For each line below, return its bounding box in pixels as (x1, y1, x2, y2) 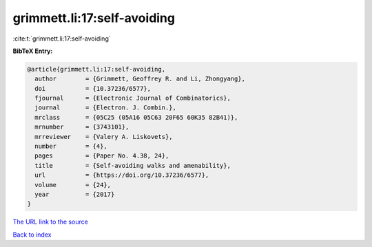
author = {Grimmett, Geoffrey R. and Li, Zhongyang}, (34, 75, 246, 83)
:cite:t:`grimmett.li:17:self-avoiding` (12, 34, 111, 43)
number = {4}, (34, 142, 108, 151)
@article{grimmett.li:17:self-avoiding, (27, 65, 165, 73)
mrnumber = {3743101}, (34, 123, 130, 131)
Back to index (12, 230, 52, 239)
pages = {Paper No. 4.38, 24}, (34, 152, 169, 160)
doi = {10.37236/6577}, (34, 85, 152, 92)
